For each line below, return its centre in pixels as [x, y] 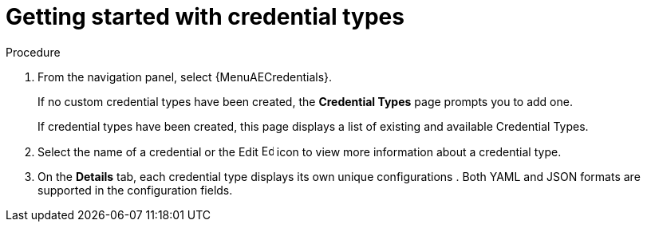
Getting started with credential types [205, 17]
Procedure [33, 52]
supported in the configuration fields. [135, 190]
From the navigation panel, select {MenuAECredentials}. [185, 77]
